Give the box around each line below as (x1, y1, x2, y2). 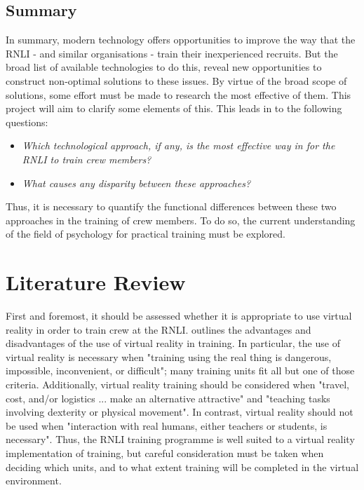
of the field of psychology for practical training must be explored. (6, 226, 285, 241)
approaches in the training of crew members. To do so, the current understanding (6, 212, 356, 227)
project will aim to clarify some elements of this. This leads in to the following (6, 101, 342, 116)
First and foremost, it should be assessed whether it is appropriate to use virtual (6, 308, 352, 323)
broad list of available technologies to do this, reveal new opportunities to (6, 60, 322, 74)
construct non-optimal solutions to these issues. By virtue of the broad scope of (6, 73, 347, 88)
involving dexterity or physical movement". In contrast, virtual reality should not (6, 404, 353, 419)
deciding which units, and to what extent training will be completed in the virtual (6, 459, 359, 474)
